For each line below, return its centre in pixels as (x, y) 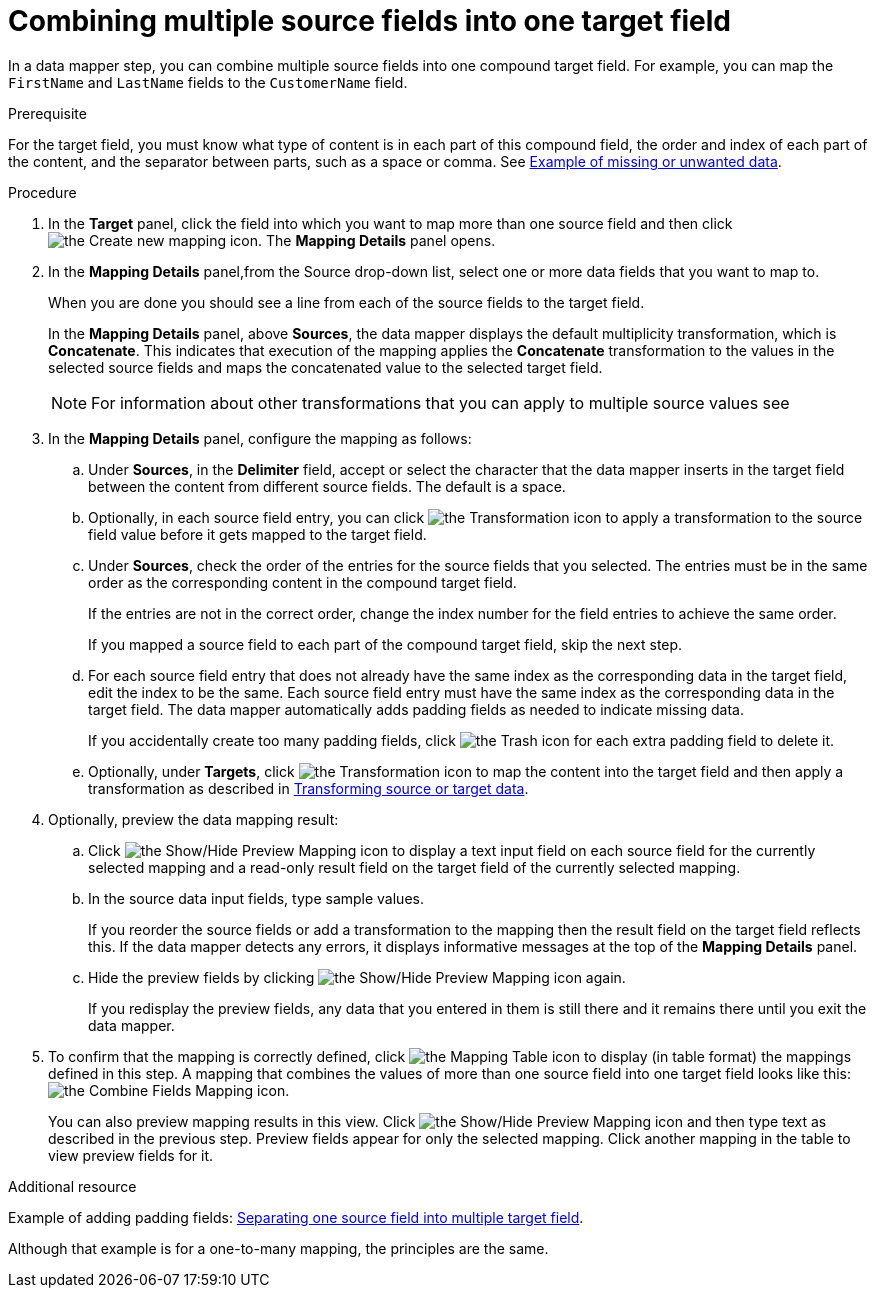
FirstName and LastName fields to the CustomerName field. (208, 82)
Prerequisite (47, 113)
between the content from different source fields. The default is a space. (327, 486)
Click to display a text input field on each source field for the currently (452, 850)
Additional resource (72, 1186)
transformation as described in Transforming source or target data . (308, 788)
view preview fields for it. (131, 1155)
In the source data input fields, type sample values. (256, 898)
